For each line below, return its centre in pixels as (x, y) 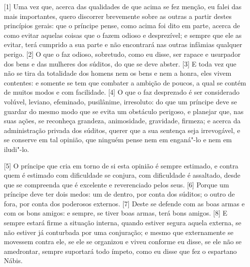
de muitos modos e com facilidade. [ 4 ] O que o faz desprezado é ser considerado (122, 92)
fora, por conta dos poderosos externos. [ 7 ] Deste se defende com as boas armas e (124, 203)
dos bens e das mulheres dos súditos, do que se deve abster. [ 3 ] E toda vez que (120, 63)
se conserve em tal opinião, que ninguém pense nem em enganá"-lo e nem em (118, 140)
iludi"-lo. (16, 149)
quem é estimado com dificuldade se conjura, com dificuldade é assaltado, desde (122, 175)
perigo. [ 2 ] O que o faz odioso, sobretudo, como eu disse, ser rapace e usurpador (122, 54)
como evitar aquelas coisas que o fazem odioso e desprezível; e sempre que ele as (123, 35)
